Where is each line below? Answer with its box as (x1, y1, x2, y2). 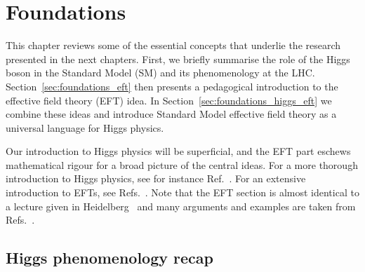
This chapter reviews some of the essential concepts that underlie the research (6, 38, 341, 53)
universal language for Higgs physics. (6, 120, 164, 135)
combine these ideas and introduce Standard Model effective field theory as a (6, 107, 337, 121)
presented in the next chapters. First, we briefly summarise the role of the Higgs (6, 51, 350, 66)
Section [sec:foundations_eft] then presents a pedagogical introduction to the (6, 79, 338, 93)
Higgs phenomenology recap (6, 247, 213, 268)
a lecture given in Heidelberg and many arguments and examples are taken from (6, 198, 356, 213)
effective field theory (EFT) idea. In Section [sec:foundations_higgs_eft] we (6, 93, 332, 107)
